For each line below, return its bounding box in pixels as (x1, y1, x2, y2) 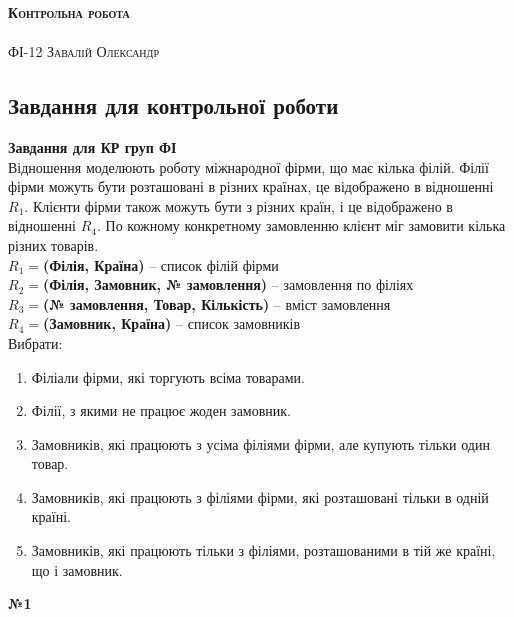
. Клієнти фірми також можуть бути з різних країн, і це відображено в (24, 195, 453, 216)
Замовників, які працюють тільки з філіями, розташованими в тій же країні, (31, 540, 496, 561)
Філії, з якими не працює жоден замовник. (31, 400, 292, 421)
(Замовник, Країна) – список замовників (42, 313, 301, 334)
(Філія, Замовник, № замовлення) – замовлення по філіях (42, 274, 414, 295)
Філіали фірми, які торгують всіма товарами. (31, 366, 305, 387)
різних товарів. (8, 234, 99, 255)
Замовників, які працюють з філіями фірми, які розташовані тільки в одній (31, 486, 489, 507)
